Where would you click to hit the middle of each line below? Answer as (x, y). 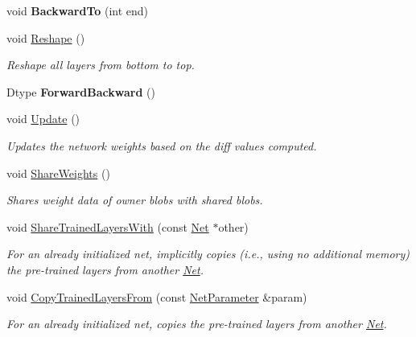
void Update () (43, 119)
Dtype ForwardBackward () (81, 91)
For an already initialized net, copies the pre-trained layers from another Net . (197, 324)
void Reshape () (46, 37)
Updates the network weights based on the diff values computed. (162, 145)
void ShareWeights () (58, 173)
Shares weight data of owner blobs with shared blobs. (135, 200)
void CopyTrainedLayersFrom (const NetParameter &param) (157, 296)
